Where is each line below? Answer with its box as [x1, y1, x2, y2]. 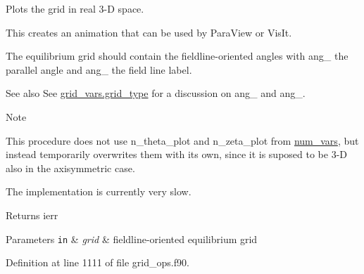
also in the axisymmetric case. [6, 160, 135, 175]
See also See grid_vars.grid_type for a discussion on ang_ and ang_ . [6, 86, 306, 100]
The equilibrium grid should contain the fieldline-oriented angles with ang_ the [6, 48, 349, 63]
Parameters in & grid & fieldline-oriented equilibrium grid [6, 231, 258, 246]
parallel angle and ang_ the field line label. [6, 62, 192, 77]
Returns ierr [6, 207, 58, 222]
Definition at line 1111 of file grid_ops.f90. [6, 255, 189, 270]
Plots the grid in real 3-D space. [6, 1, 144, 15]
